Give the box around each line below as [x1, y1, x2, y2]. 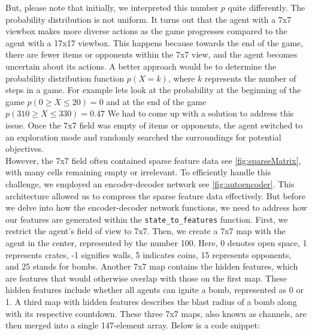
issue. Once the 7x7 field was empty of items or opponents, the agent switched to [5, 118, 303, 131]
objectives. [5, 142, 44, 155]
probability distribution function [5, 71, 125, 84]
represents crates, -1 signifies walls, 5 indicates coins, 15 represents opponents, [5, 248, 292, 261]
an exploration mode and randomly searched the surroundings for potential [5, 130, 281, 143]
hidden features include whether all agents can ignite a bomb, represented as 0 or [5, 283, 304, 296]
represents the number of [204, 71, 296, 84]
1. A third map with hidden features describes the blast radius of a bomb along [5, 295, 297, 307]
